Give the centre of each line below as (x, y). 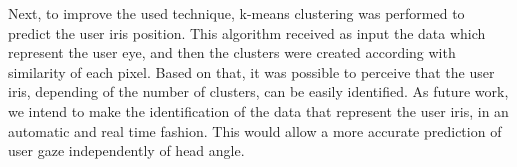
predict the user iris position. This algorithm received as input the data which (247, 32)
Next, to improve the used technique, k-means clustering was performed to (236, 13)
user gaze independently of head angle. (126, 150)
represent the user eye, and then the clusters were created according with (232, 52)
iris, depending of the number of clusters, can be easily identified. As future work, (258, 91)
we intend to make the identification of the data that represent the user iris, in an (258, 110)
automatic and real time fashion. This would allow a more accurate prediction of (255, 130)
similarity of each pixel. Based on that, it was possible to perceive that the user (251, 71)
